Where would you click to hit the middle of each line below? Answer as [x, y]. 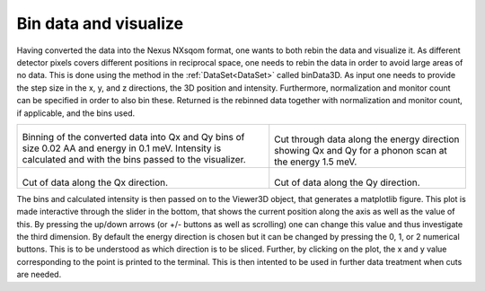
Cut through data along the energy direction [367, 139]
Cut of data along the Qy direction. [348, 182]
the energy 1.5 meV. [316, 162]
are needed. [39, 275]
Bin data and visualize [100, 23]
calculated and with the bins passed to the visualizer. [134, 159]
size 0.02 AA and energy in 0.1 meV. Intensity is [122, 148]
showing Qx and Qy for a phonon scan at [361, 150]
